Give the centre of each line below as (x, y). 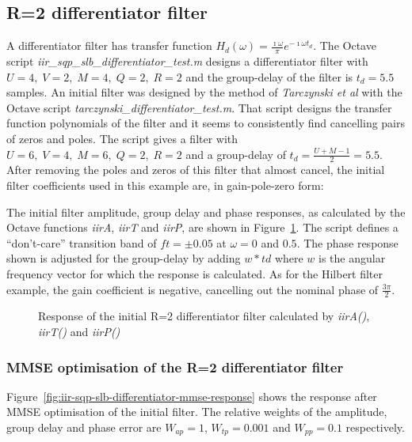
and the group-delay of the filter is (269, 76)
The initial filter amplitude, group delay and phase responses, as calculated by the (206, 212)
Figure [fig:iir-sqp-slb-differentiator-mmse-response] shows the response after (192, 396)
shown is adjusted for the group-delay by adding (124, 258)
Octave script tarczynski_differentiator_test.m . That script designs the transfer (199, 107)
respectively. (375, 427)
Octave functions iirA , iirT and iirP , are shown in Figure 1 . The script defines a (202, 227)
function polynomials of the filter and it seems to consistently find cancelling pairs (206, 123)
